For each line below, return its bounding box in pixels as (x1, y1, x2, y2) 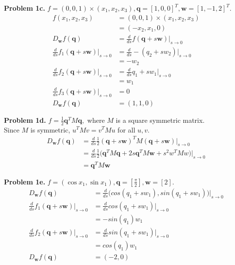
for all (117, 124, 135, 134)
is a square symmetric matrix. (116, 115, 205, 125)
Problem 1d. (4, 115, 46, 125)
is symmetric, (30, 124, 70, 134)
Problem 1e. (4, 176, 46, 186)
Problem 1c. (4, 3, 45, 13)
